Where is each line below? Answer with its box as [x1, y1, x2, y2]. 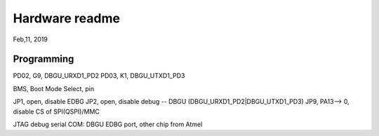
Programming [13, 53, 74, 65]
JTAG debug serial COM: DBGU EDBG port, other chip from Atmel [13, 120, 203, 129]
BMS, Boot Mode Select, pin [13, 84, 95, 93]
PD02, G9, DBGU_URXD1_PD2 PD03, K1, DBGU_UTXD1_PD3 [13, 72, 185, 80]
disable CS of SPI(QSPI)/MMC [13, 107, 100, 116]
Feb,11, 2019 [13, 35, 48, 43]
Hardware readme [13, 11, 121, 26]
